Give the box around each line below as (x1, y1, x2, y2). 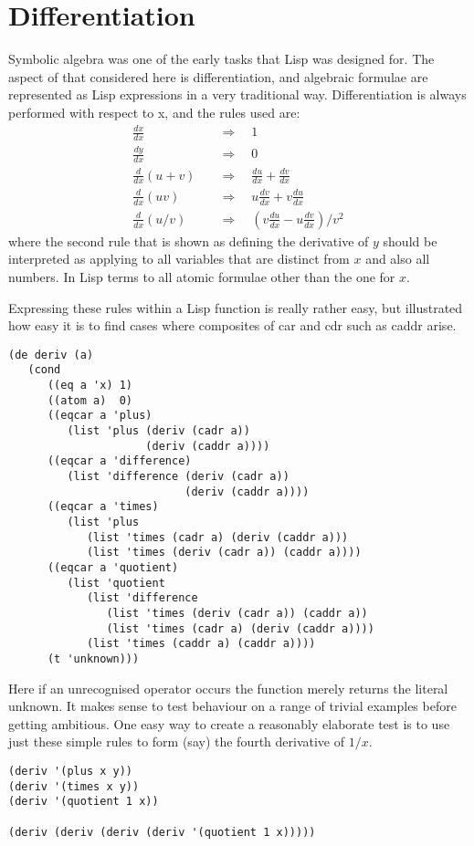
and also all (365, 249, 430, 268)
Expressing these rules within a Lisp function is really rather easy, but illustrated (8, 298, 463, 317)
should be (383, 231, 437, 250)
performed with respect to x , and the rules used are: (8, 102, 300, 121)
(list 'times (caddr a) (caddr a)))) (86, 637, 316, 651)
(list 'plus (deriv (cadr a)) (67, 424, 250, 438)
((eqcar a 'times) (47, 500, 159, 514)
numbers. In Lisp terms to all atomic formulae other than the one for (8, 267, 395, 287)
